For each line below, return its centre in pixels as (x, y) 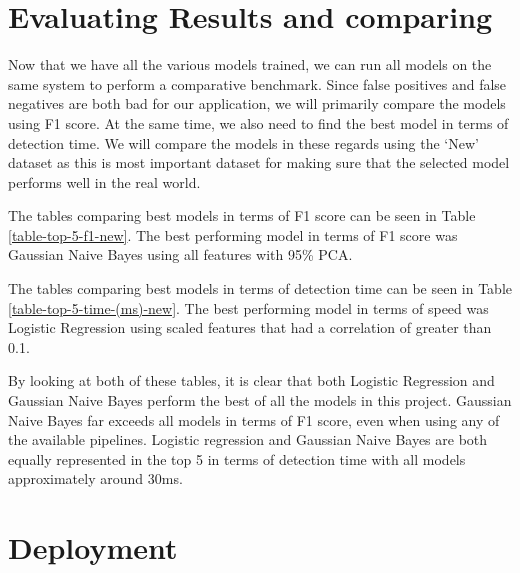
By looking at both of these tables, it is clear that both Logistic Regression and (251, 380)
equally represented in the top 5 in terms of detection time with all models (237, 458)
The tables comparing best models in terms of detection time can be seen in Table (260, 288)
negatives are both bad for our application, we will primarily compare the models (257, 103)
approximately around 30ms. (95, 478)
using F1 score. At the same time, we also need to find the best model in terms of (258, 122)
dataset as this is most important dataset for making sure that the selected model (259, 162)
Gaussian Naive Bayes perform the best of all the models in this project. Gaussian (260, 400)
